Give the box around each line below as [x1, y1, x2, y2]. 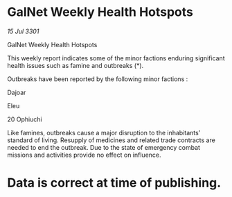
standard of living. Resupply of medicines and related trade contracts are [7, 136, 216, 144]
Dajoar [7, 88, 26, 96]
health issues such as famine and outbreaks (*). [7, 61, 144, 69]
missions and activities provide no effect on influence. [7, 151, 161, 159]
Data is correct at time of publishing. [7, 175, 222, 191]
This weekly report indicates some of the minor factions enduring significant [7, 53, 225, 62]
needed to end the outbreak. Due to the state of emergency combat [7, 143, 201, 151]
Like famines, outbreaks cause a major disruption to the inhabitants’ [7, 128, 201, 137]
